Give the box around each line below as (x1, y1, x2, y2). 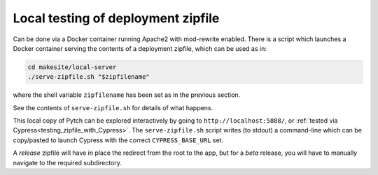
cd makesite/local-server (27, 63, 117, 71)
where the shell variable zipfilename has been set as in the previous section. (13, 91, 241, 99)
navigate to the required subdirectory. (13, 158, 122, 167)
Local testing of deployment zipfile (13, 10, 220, 26)
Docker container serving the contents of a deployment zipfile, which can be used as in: (13, 44, 267, 52)
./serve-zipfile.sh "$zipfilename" (27, 73, 150, 81)
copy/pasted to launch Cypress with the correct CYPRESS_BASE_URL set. (13, 136, 224, 144)
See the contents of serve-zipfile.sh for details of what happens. (13, 103, 213, 112)
